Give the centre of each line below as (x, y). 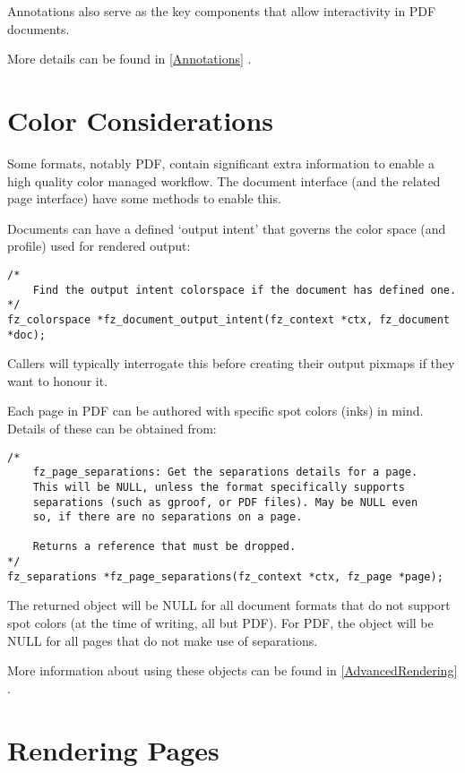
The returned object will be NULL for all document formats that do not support (229, 605)
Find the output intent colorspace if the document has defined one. (245, 290)
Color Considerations (141, 120)
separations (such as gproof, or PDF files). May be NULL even (225, 502)
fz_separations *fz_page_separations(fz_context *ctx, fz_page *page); (225, 576)
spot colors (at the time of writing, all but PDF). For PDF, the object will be (220, 623)
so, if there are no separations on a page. (168, 517)
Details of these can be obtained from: (112, 428)
